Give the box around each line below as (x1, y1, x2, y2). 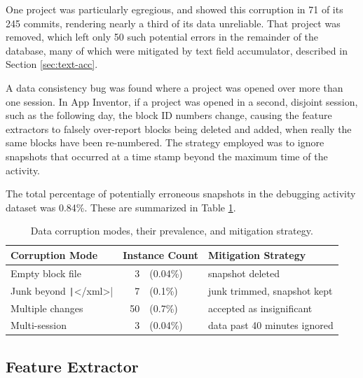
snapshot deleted (207, 265, 280, 280)
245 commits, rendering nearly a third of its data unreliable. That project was (6, 15, 341, 30)
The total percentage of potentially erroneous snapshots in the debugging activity (6, 186, 356, 201)
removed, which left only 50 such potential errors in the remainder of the (6, 29, 319, 44)
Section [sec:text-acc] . (6, 57, 98, 71)
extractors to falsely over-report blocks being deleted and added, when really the (6, 121, 352, 136)
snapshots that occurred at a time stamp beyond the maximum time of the (6, 148, 328, 163)
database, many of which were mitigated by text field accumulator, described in (6, 43, 348, 57)
